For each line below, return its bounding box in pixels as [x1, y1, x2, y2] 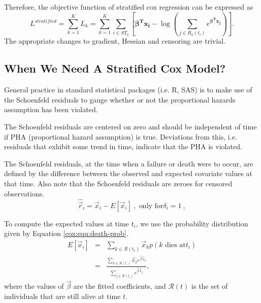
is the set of [191, 281, 228, 291]
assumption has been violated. [4, 104, 98, 115]
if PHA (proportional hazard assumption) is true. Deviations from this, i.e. [4, 131, 237, 142]
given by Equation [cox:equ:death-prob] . [4, 228, 128, 239]
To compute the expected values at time [4, 218, 129, 228]
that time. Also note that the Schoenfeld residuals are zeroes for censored [4, 178, 233, 188]
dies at [165, 241, 186, 249]
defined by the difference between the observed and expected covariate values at [4, 168, 253, 179]
